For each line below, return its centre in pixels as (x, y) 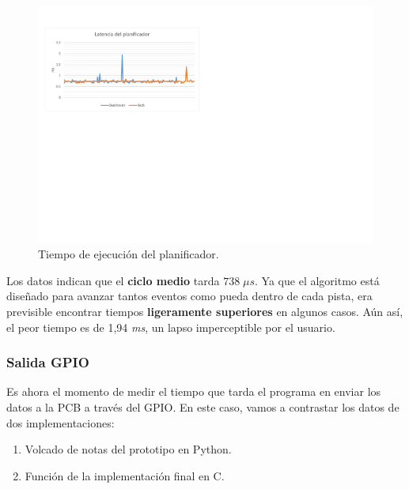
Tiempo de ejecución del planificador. (129, 254)
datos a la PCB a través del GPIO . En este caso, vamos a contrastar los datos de (203, 407)
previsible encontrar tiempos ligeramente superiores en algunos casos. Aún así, (205, 312)
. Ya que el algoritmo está (317, 280)
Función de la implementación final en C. (125, 475)
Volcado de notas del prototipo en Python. (128, 449)
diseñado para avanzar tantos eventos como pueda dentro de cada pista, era (189, 296)
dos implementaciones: (61, 422)
